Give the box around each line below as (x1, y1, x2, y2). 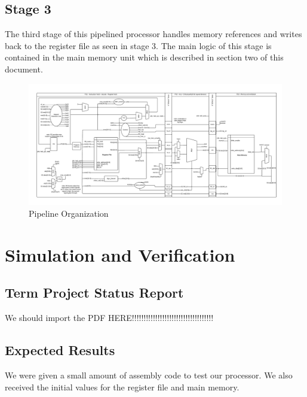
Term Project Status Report (5, 283, 184, 302)
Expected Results (5, 341, 115, 359)
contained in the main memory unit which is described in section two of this (5, 51, 284, 63)
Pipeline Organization (29, 207, 109, 220)
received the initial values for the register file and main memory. (5, 380, 240, 393)
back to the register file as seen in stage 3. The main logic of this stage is (5, 39, 272, 51)
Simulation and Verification (5, 242, 235, 266)
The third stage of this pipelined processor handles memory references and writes (5, 28, 302, 40)
